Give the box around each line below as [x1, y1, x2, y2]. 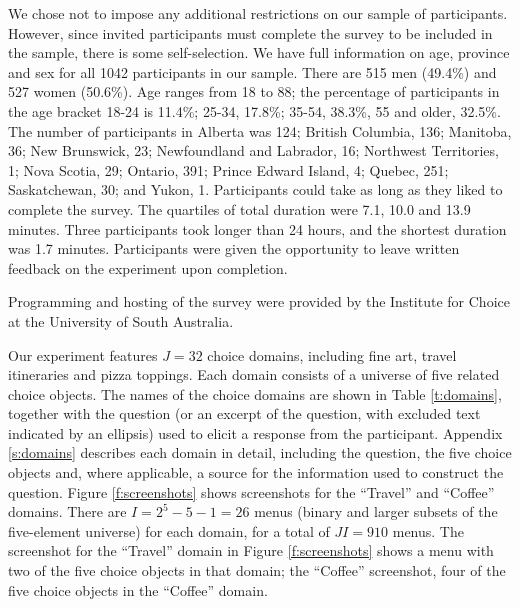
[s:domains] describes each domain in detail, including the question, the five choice [8, 442, 512, 463]
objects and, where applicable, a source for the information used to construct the [8, 462, 504, 483]
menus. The [392, 520, 464, 541]
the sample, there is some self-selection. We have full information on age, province [8, 42, 510, 63]
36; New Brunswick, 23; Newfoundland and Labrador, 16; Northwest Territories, [8, 140, 499, 161]
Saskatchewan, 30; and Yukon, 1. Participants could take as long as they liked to [8, 179, 503, 200]
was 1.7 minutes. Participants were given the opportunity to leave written [8, 238, 460, 259]
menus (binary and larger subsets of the [254, 501, 498, 522]
